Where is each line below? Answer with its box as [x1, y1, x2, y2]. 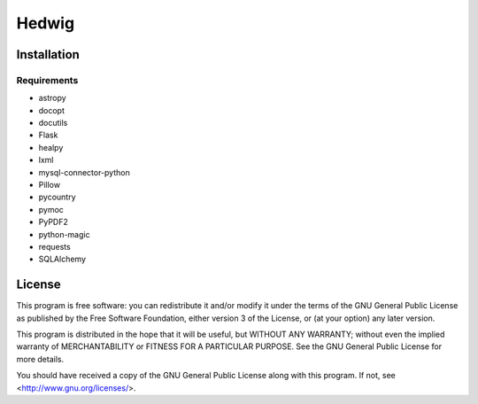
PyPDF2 [38, 217, 68, 228]
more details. [16, 353, 65, 364]
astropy [38, 93, 66, 104]
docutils [38, 118, 68, 128]
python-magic [38, 229, 90, 239]
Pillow [38, 180, 61, 190]
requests [38, 242, 71, 252]
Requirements [16, 74, 79, 86]
